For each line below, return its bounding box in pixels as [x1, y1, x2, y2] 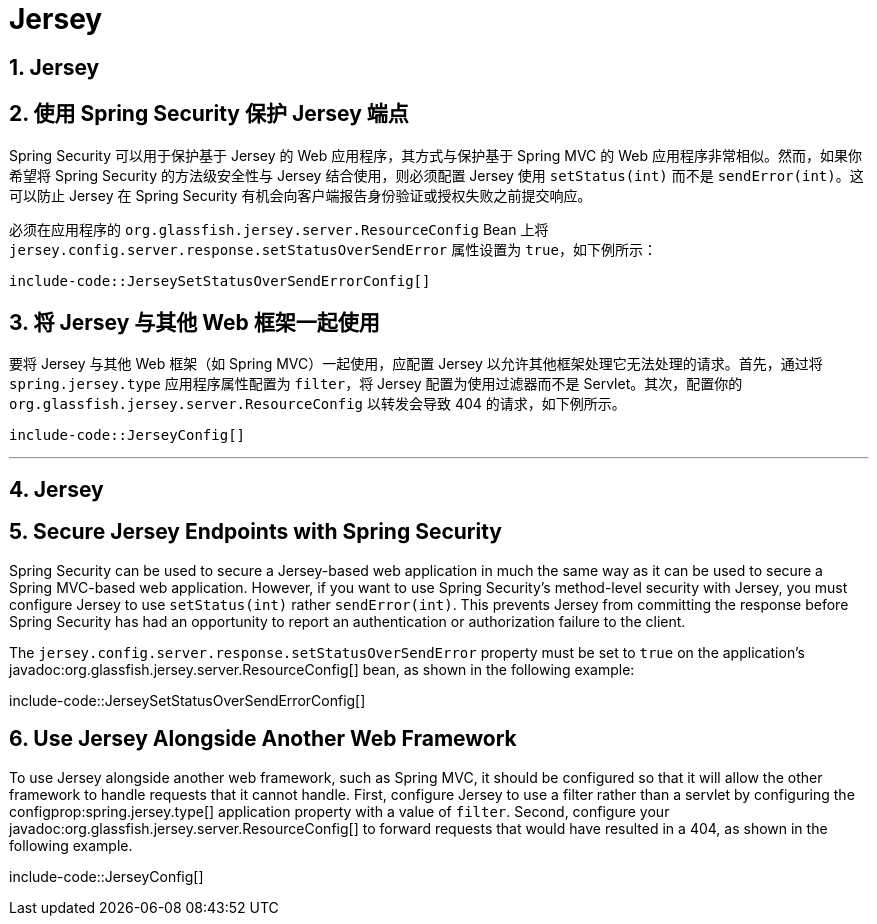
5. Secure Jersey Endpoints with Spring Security [9, 519, 502, 545]
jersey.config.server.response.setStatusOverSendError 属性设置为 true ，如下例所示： [9, 240, 657, 258]
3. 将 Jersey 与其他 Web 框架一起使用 [9, 310, 380, 336]
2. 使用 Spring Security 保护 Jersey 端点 [9, 101, 409, 127]
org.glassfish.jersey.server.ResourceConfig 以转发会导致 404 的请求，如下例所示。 [9, 395, 626, 413]
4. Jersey [9, 476, 104, 502]
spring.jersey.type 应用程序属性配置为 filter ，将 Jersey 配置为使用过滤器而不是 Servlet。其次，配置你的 [9, 375, 743, 393]
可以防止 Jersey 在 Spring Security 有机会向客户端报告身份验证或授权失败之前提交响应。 [9, 186, 592, 204]
